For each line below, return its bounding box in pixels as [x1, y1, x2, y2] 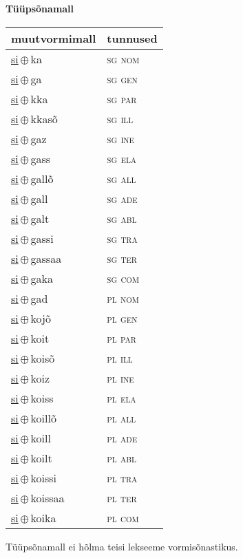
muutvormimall [11, 30, 96, 46]
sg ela [107, 150, 137, 167]
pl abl [107, 449, 136, 466]
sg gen [107, 70, 138, 87]
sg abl [107, 210, 137, 226]
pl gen [107, 310, 138, 326]
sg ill [107, 110, 134, 127]
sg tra [107, 230, 138, 246]
